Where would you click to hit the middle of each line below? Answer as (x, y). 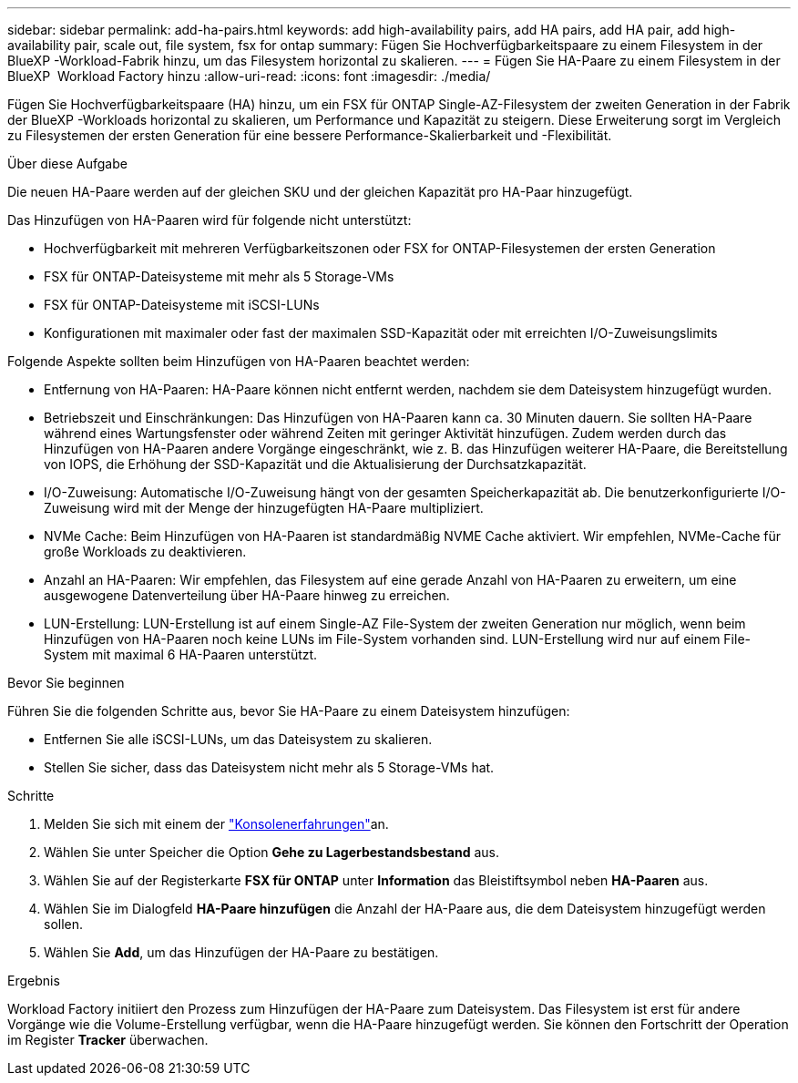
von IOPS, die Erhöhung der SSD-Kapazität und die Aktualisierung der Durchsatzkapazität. (315, 464)
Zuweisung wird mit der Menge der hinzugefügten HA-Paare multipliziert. (264, 508)
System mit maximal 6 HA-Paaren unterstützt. (181, 654)
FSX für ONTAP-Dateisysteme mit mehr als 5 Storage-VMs (219, 276)
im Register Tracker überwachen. (108, 1040)
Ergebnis (34, 981)
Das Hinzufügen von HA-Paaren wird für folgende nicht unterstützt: (210, 220)
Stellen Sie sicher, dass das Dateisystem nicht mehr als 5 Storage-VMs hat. (269, 767)
